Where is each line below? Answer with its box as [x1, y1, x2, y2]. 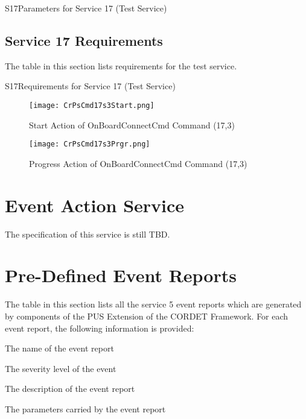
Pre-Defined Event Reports [5, 263, 237, 288]
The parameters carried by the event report [5, 402, 166, 415]
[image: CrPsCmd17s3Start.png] [29, 101, 155, 110]
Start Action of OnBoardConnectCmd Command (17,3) [29, 118, 235, 131]
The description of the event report [5, 382, 135, 395]
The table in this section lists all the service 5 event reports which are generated [5, 298, 302, 310]
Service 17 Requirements [5, 31, 163, 49]
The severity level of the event [5, 362, 116, 374]
